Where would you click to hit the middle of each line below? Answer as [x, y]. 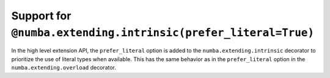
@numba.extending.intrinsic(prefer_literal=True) [163, 33]
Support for [41, 16]
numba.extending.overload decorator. [64, 68]
